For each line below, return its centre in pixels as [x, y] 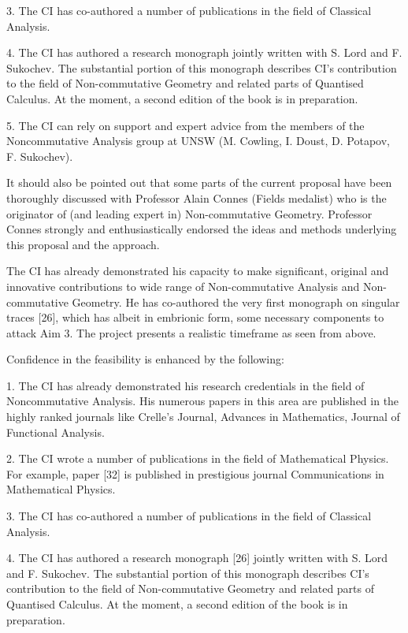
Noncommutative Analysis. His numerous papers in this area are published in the [203, 401]
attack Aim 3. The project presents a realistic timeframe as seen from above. [191, 332]
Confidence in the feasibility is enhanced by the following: [145, 359]
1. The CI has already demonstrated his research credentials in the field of [185, 385]
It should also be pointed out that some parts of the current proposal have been [199, 182]
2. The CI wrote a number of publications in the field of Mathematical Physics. [198, 458]
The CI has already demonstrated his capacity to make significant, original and [198, 271]
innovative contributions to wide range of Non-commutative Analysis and [183, 286]
